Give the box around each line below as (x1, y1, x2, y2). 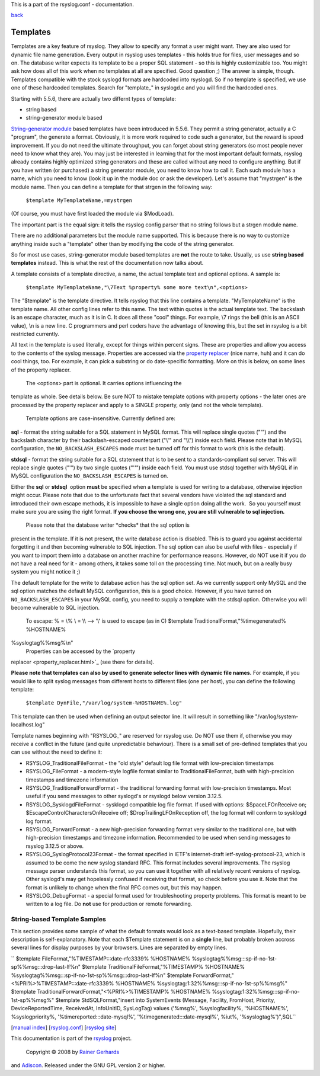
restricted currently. (11, 331, 59, 338)
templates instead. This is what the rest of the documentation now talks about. (11, 260, 204, 267)
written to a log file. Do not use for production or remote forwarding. (25, 901, 193, 908)
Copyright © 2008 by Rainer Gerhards (25, 1048, 120, 1055)
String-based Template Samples (11, 915, 106, 924)
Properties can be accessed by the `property (25, 648, 136, 655)
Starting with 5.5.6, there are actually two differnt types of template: (11, 95, 177, 102)
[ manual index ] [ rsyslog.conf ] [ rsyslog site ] (11, 1024, 117, 1031)
